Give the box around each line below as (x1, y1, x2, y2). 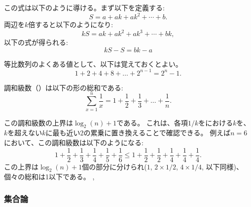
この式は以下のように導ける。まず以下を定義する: (4, 2, 165, 12)
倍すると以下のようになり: (28, 19, 113, 30)
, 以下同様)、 (202, 161, 244, 171)
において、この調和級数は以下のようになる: (4, 137, 143, 147)
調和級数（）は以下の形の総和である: (4, 82, 123, 92)
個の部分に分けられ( (82, 161, 147, 171)
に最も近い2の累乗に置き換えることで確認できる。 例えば (45, 127, 231, 138)
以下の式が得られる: (4, 37, 68, 47)
